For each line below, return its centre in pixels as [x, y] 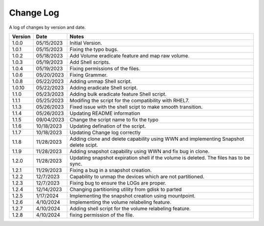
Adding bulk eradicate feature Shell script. [118, 94]
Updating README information [105, 113]
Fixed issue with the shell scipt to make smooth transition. [136, 107]
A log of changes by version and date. [47, 27]
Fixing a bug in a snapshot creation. [111, 170]
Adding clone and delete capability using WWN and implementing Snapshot [157, 139]
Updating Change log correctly [105, 132]
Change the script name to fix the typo [114, 119]
